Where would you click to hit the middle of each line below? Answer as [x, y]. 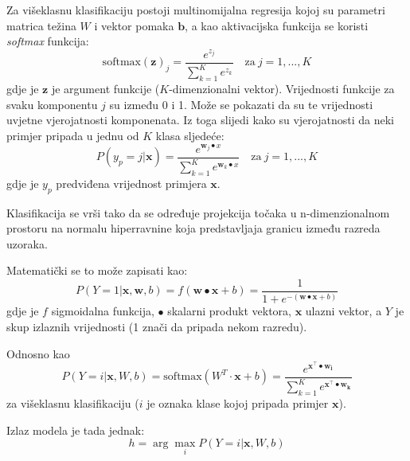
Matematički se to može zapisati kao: [97, 270]
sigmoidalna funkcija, [103, 311]
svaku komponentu [52, 104]
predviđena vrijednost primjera [131, 183]
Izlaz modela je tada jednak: [76, 430]
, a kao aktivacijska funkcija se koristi [277, 25]
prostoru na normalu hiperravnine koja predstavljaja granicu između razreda [193, 228]
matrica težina [41, 25]
